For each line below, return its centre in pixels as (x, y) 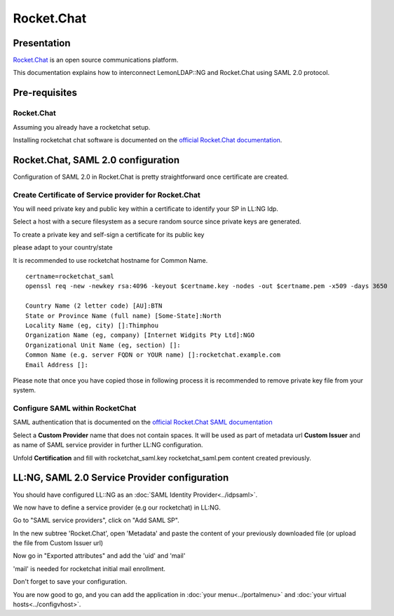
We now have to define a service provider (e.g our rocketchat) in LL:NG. (117, 507)
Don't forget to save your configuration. (70, 582)
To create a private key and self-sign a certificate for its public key (109, 234)
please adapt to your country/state (63, 247)
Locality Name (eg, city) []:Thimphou (92, 325)
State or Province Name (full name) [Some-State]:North (123, 316)
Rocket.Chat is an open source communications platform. (96, 60)
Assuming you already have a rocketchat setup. (82, 127)
